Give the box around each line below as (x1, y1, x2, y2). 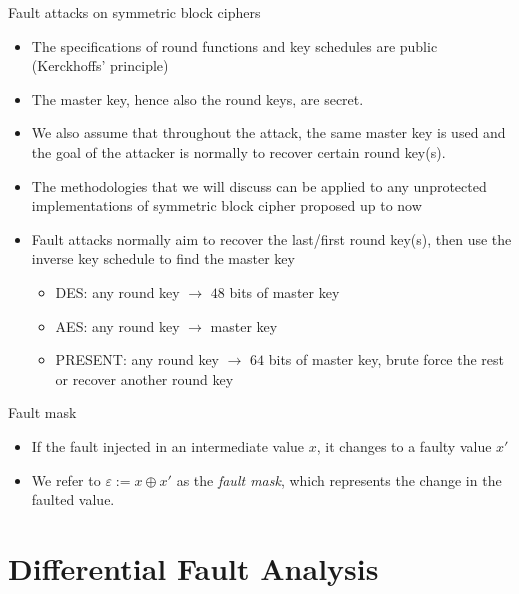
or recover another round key (55, 368, 234, 389)
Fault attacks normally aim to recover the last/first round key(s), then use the (31, 228, 512, 249)
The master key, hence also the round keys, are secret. (31, 88, 364, 109)
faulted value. (31, 489, 115, 510)
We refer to (31, 469, 101, 490)
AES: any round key (55, 315, 180, 336)
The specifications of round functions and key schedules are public (31, 35, 438, 56)
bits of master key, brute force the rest (268, 349, 504, 370)
